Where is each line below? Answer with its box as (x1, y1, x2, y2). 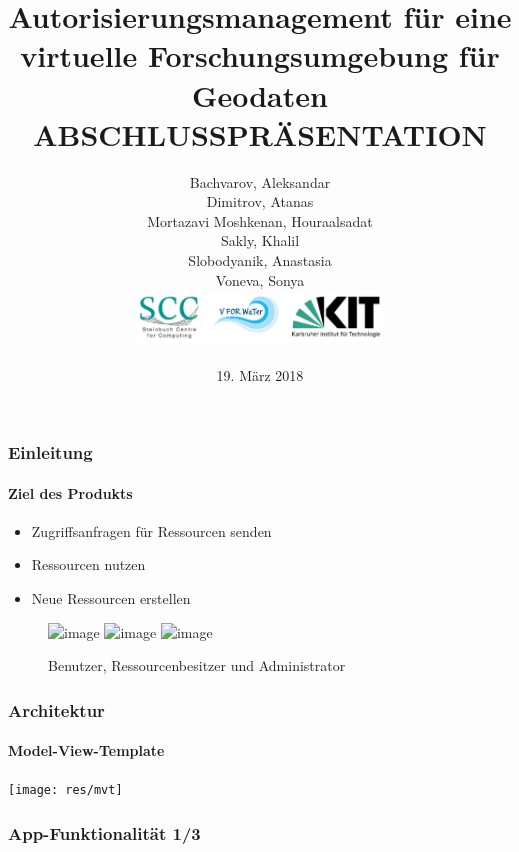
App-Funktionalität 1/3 (8, 821, 201, 846)
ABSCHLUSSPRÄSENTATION (33, 113, 487, 154)
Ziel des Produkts (8, 482, 133, 503)
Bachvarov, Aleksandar (189, 171, 331, 192)
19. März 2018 (216, 364, 304, 385)
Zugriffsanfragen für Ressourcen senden (31, 520, 272, 541)
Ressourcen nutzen (31, 554, 146, 575)
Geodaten (192, 74, 328, 115)
